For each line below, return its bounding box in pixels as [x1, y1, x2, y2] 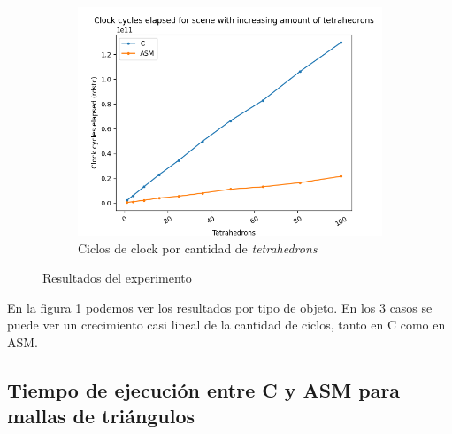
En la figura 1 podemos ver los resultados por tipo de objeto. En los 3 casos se [7, 298, 433, 316]
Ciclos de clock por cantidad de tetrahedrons [78, 238, 318, 257]
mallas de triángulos [7, 402, 195, 430]
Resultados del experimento [42, 268, 192, 287]
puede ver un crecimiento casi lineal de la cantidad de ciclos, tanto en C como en [7, 315, 446, 334]
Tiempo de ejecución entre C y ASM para [7, 376, 401, 403]
